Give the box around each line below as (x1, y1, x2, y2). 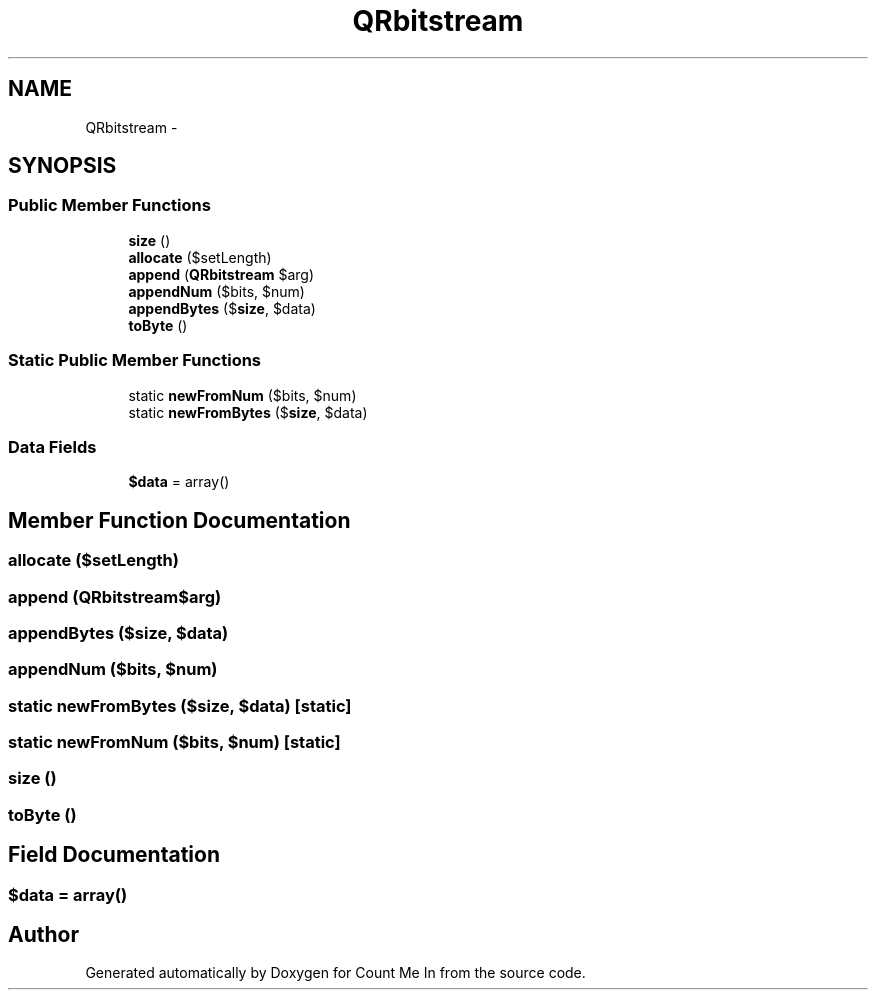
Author (8, 922, 79, 948)
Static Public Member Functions (8, 350, 262, 371)
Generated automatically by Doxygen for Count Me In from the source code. (85, 964, 586, 982)
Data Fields (8, 436, 97, 457)
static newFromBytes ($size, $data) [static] (8, 695, 352, 716)
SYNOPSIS (8, 153, 117, 179)
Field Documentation (8, 842, 220, 868)
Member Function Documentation (8, 507, 351, 533)
